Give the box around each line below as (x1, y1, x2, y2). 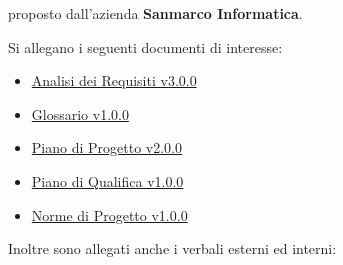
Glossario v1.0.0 (31, 103, 129, 124)
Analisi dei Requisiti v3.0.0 (31, 70, 197, 91)
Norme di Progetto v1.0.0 (31, 204, 188, 225)
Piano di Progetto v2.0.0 (31, 137, 182, 158)
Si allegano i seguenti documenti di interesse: (8, 36, 283, 57)
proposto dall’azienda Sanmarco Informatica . (8, 3, 303, 23)
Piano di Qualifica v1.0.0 (31, 170, 184, 191)
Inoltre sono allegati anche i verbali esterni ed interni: (8, 238, 337, 259)
